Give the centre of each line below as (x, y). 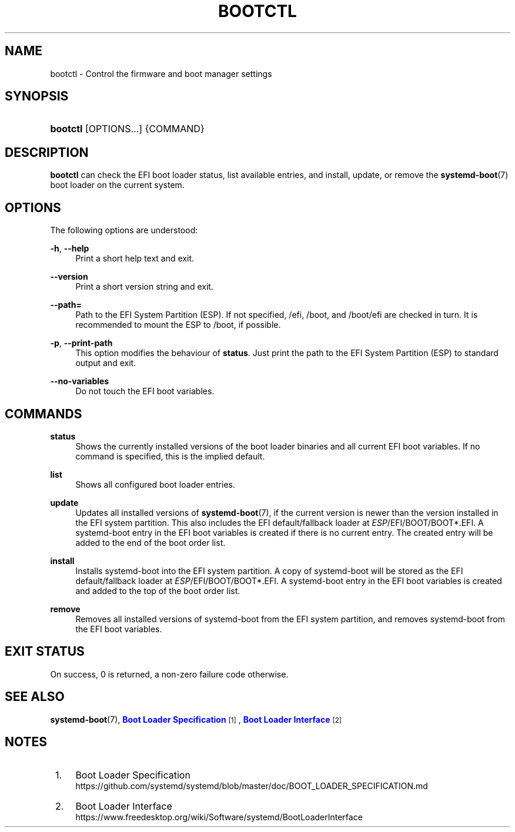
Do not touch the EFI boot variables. (145, 391)
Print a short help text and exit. (135, 259)
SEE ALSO (35, 697)
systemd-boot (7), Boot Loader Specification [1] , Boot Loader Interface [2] (196, 719)
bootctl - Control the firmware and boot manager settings (161, 73)
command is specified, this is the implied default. (170, 456)
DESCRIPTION (47, 152)
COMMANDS (44, 414)
